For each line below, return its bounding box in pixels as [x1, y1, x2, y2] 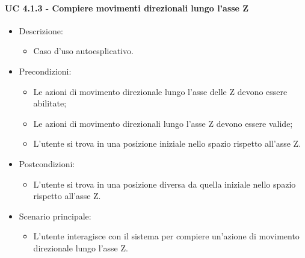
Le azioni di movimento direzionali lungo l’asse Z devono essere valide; [33, 117, 293, 129]
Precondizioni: [19, 64, 72, 77]
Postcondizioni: [19, 157, 75, 170]
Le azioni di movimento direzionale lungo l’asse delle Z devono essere [33, 85, 288, 97]
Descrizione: [19, 24, 63, 37]
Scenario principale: [19, 209, 91, 222]
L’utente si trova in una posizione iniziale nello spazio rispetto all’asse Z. [33, 137, 301, 150]
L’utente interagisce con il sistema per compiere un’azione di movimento [33, 230, 300, 242]
